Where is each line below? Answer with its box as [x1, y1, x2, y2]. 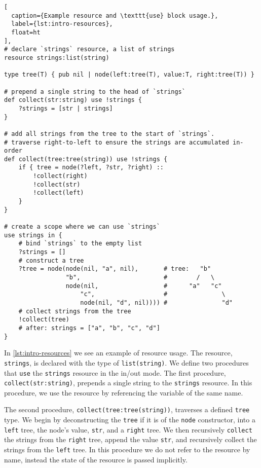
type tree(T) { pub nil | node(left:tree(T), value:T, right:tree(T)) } [4, 71, 254, 79]
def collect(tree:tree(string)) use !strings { [4, 155, 168, 163]
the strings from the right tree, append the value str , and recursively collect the [4, 434, 257, 445]
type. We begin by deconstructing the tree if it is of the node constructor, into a [4, 414, 255, 425]
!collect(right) [33, 172, 88, 180]
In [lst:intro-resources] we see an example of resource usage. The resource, [4, 347, 233, 358]
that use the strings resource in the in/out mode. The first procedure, [4, 367, 226, 378]
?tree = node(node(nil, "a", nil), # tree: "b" [18, 265, 211, 273]
